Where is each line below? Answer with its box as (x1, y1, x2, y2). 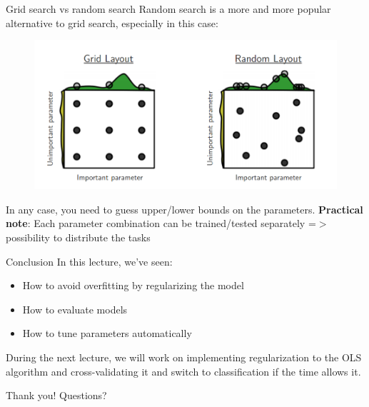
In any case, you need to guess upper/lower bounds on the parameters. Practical (6, 201, 363, 216)
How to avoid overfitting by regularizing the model (22, 278, 244, 293)
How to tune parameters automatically (22, 326, 192, 341)
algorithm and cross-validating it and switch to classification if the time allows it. (6, 363, 361, 378)
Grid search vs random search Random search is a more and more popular (6, 1, 331, 16)
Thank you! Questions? (6, 388, 107, 403)
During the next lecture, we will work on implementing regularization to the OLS (6, 350, 362, 364)
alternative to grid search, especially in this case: (6, 15, 218, 30)
